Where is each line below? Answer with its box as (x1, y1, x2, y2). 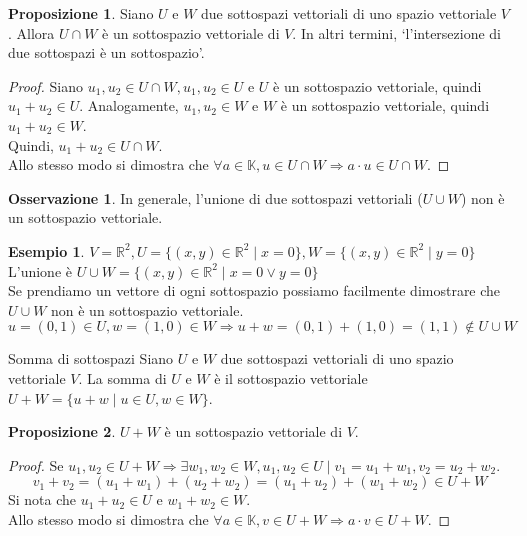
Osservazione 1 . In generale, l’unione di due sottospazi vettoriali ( (8, 187, 423, 208)
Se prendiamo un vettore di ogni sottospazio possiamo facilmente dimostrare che (8, 280, 501, 301)
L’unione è (8, 260, 72, 281)
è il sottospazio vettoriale (214, 367, 368, 388)
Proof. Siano (8, 75, 84, 96)
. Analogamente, (79, 95, 179, 116)
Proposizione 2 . (8, 421, 116, 442)
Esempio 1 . (8, 240, 85, 261)
